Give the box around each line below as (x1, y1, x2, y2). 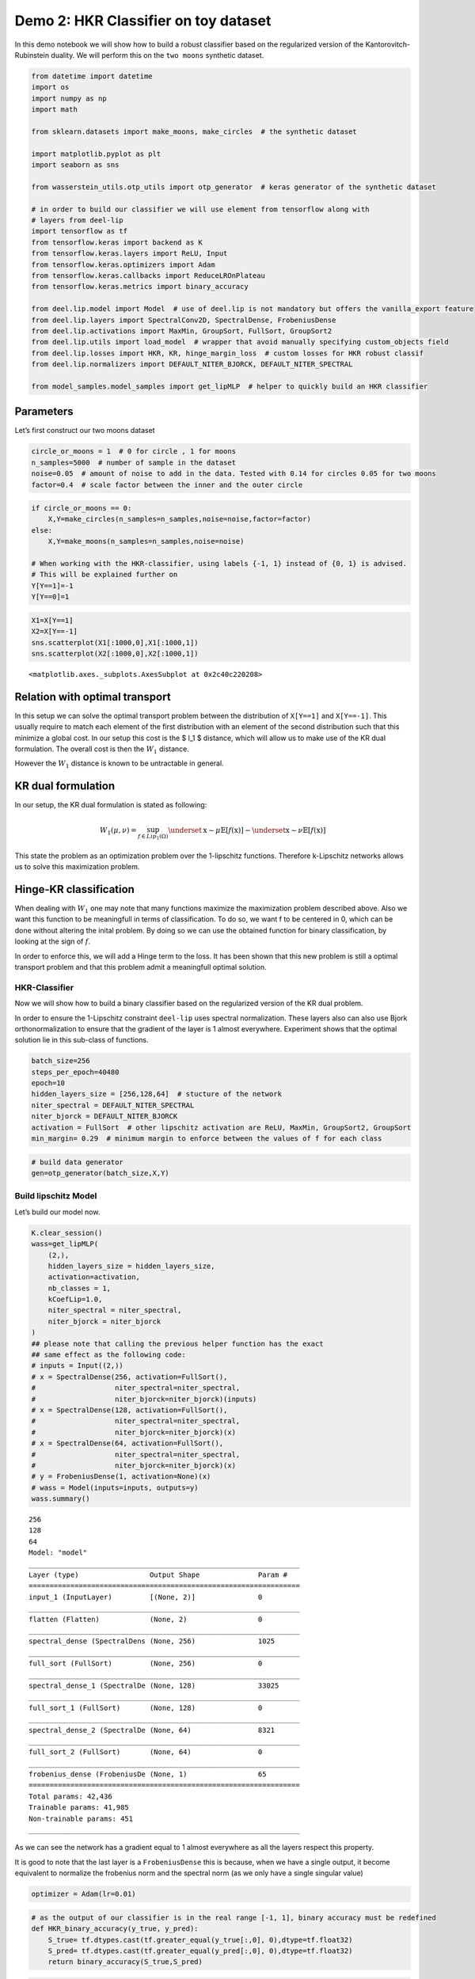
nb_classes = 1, (47, 1283, 111, 1293)
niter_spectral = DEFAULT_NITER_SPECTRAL (31, 1100, 195, 1110)
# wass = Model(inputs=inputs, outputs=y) (31, 1483, 199, 1492)
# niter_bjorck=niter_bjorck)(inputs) (31, 1394, 257, 1404)
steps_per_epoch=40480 (31, 1067, 120, 1077)
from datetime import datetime (31, 71, 154, 81)
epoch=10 (31, 1079, 66, 1088)
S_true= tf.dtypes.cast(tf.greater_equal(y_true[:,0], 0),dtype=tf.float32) (47, 1935, 353, 1944)
